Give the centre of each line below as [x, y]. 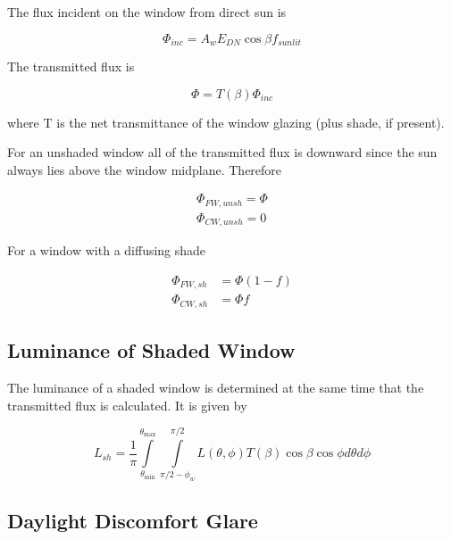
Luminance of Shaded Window [151, 350]
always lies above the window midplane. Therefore [145, 169]
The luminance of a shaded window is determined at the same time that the [216, 388]
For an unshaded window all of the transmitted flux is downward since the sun [222, 152]
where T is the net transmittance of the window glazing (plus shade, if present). [226, 122]
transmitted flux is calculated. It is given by [127, 405]
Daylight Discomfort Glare [133, 520]
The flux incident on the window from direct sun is [147, 12]
